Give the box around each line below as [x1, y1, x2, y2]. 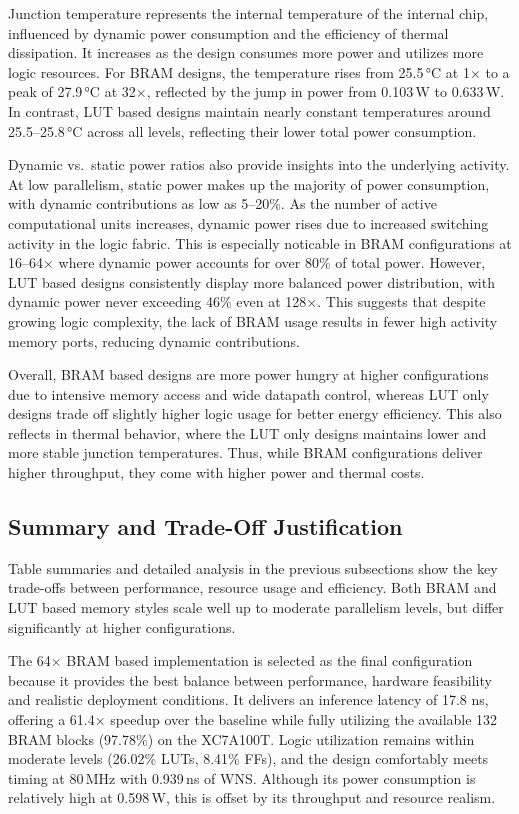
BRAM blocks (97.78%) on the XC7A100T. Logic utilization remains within [8, 728, 475, 749]
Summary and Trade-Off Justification [8, 511, 403, 542]
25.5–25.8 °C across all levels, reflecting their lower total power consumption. [8, 120, 477, 141]
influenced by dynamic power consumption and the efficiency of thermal [8, 22, 449, 43]
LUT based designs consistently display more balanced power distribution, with [8, 271, 495, 292]
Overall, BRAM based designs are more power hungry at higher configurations [8, 364, 489, 385]
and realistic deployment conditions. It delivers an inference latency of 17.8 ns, [8, 689, 489, 710]
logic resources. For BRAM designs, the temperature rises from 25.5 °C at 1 [8, 61, 470, 82]
